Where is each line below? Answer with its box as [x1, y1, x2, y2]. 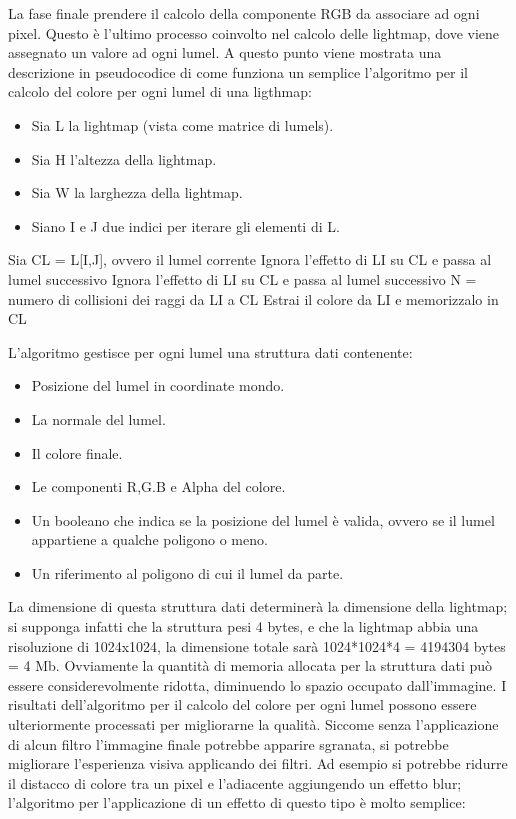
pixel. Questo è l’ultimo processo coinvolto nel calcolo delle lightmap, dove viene [8, 22, 500, 43]
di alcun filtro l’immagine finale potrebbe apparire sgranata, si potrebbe [8, 733, 449, 754]
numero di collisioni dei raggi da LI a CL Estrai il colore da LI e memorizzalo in [8, 288, 499, 309]
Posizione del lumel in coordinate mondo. [31, 375, 285, 396]
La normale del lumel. [31, 408, 166, 429]
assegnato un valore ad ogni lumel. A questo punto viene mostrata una [8, 42, 442, 63]
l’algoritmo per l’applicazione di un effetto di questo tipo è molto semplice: [8, 792, 466, 813]
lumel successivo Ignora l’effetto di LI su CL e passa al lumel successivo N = [8, 268, 477, 289]
